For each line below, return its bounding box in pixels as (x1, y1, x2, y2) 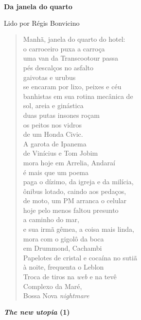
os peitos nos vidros (23, 119, 82, 129)
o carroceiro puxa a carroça (23, 43, 105, 53)
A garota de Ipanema (23, 138, 87, 148)
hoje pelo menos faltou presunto (23, 205, 119, 215)
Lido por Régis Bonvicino (4, 17, 80, 28)
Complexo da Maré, (23, 281, 82, 291)
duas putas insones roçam (23, 110, 100, 120)
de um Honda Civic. (23, 129, 83, 139)
